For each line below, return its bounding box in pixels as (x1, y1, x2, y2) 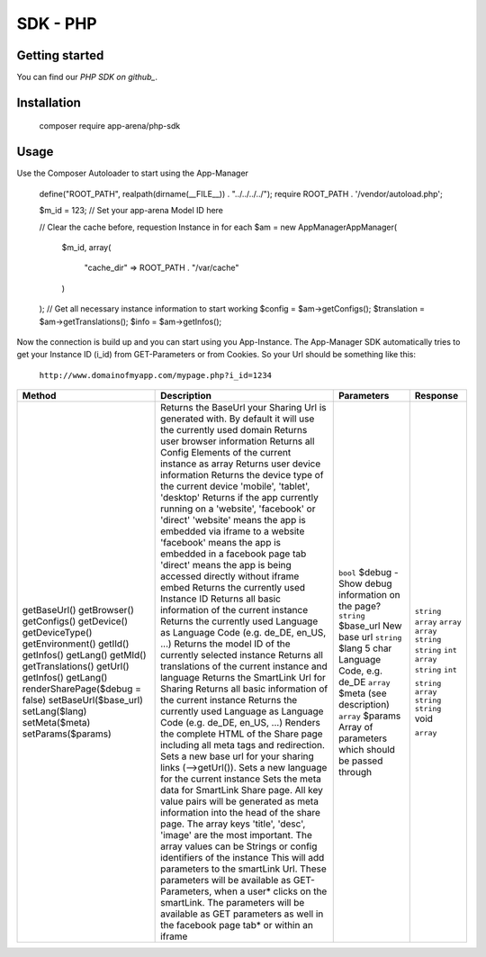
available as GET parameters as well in (160, 907, 324, 920)
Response (414, 390, 459, 402)
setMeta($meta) (22, 717, 91, 729)
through (337, 765, 373, 778)
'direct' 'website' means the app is (160, 514, 306, 527)
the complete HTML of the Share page (160, 727, 323, 740)
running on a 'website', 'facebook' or (160, 502, 316, 515)
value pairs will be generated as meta (160, 795, 319, 808)
